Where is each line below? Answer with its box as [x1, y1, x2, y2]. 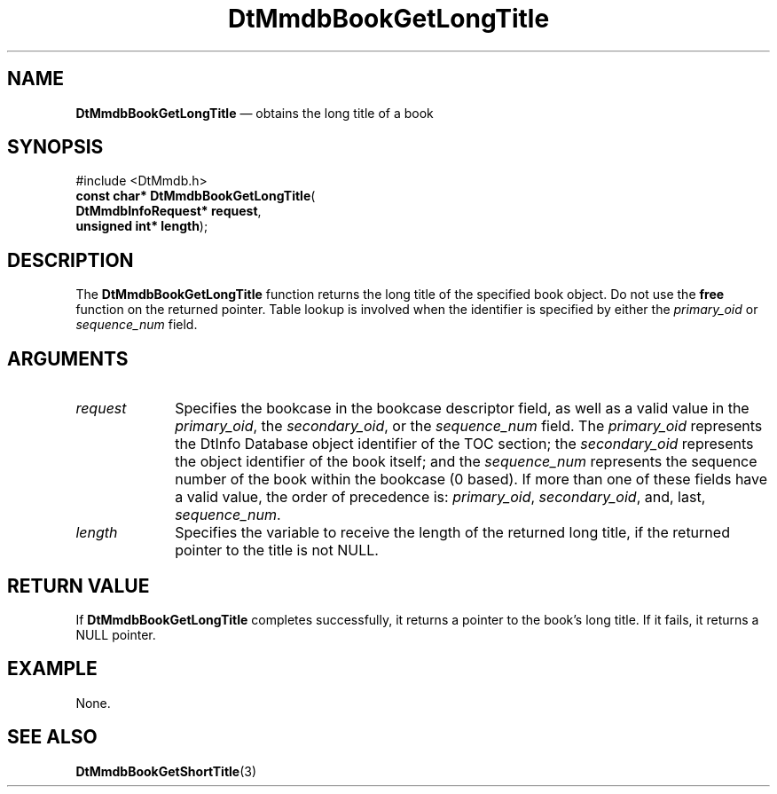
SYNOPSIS [7, 136, 104, 159]
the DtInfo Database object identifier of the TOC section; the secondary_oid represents [175, 435, 754, 453]
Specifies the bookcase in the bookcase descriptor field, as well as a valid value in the [175, 399, 750, 418]
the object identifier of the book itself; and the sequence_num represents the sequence [175, 452, 757, 471]
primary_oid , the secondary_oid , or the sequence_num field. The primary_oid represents [175, 417, 763, 436]
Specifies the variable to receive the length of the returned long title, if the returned [175, 523, 730, 542]
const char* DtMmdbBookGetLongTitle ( [75, 188, 316, 204]
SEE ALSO [7, 726, 98, 749]
